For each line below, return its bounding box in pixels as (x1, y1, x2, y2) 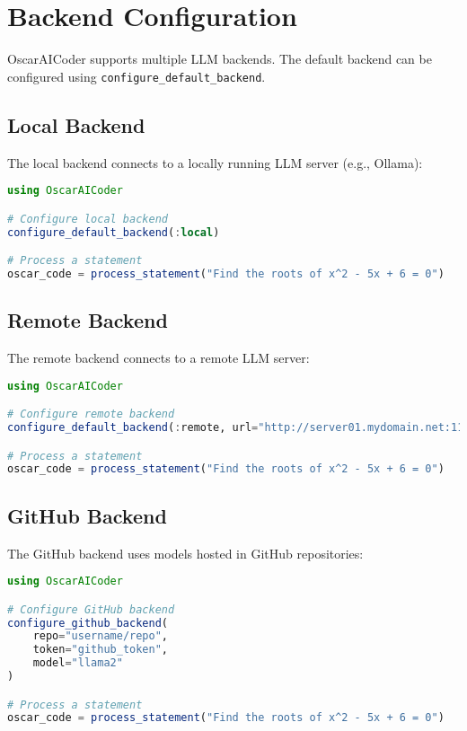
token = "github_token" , (32, 643, 169, 656)
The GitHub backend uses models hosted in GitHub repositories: (7, 543, 364, 562)
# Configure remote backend (7, 408, 175, 421)
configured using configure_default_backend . (7, 66, 266, 85)
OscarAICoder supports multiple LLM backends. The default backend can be (7, 49, 432, 68)
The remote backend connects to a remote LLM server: (7, 348, 310, 367)
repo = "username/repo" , (32, 630, 169, 643)
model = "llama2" (32, 656, 123, 670)
